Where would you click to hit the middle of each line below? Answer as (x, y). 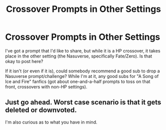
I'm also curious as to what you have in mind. (51, 122)
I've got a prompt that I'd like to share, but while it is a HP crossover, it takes (83, 51)
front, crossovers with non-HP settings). (46, 87)
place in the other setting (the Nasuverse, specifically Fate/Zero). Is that (79, 56)
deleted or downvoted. (41, 110)
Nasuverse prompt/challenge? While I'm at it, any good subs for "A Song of (82, 76)
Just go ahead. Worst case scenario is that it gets (83, 102)
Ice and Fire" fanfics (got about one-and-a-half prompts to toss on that (78, 81)
